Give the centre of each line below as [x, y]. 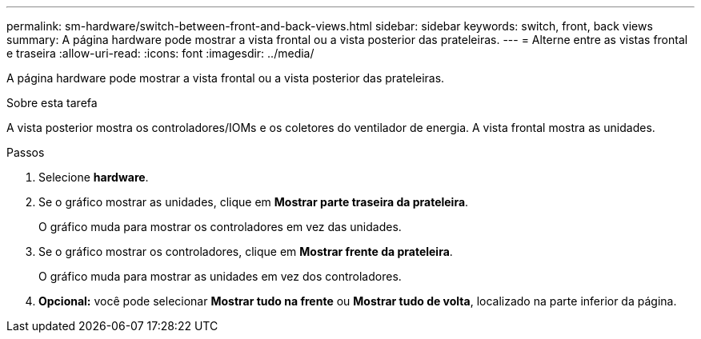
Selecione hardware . [94, 177]
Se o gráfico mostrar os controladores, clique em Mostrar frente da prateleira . [246, 251]
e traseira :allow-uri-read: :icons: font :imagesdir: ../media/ [160, 53]
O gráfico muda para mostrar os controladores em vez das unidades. [220, 227]
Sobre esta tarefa [52, 103]
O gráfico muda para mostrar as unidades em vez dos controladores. [220, 276]
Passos [26, 152]
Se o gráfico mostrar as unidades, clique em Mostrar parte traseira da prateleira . [254, 202]
